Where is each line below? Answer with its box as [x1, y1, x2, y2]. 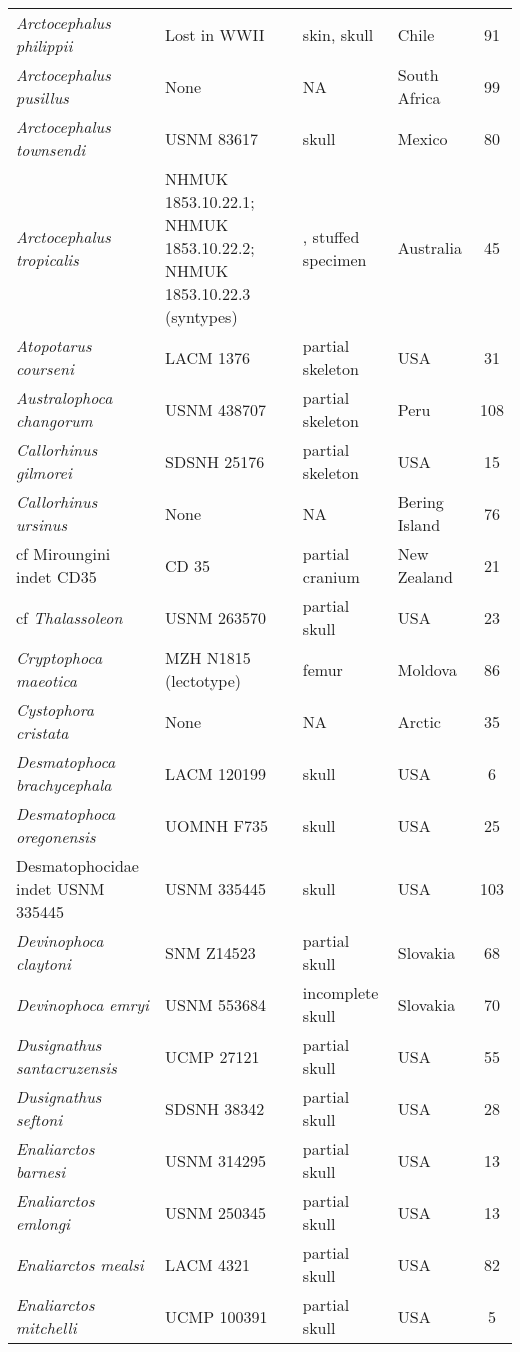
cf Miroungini [16, 542, 111, 565]
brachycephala [16, 773, 112, 796]
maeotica [16, 669, 77, 692]
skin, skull [302, 22, 374, 46]
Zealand [397, 565, 453, 588]
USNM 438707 [165, 397, 266, 421]
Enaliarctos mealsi [16, 1252, 144, 1276]
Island [397, 513, 441, 536]
